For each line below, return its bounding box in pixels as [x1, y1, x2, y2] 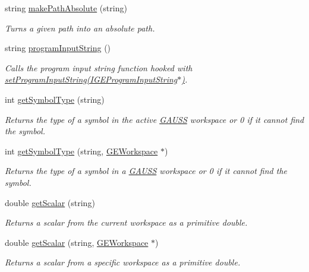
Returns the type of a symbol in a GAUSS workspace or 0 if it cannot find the [5, 165, 288, 177]
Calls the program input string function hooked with [5, 61, 193, 74]
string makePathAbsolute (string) [5, 2, 127, 14]
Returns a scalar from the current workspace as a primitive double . [5, 216, 248, 229]
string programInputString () [5, 42, 111, 54]
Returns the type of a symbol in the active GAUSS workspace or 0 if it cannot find [5, 113, 304, 125]
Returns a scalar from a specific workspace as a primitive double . [5, 256, 241, 268]
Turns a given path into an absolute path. [5, 21, 155, 34]
